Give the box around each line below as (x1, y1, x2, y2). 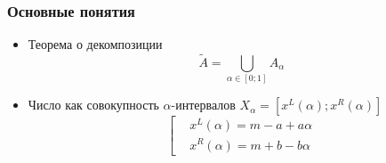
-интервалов (171, 95, 236, 114)
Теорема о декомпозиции (28, 35, 163, 53)
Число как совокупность (28, 95, 159, 114)
